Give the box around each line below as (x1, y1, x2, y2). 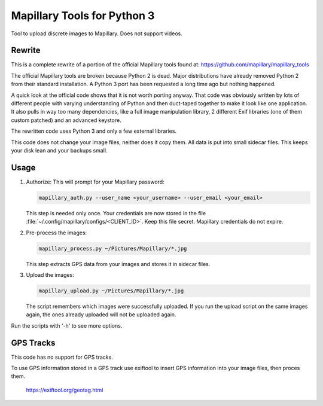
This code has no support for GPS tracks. (11, 353, 113, 361)
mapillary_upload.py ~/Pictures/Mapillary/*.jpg (38, 287, 184, 294)
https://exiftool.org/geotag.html (26, 386, 103, 393)
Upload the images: (26, 271, 74, 278)
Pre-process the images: (26, 229, 87, 236)
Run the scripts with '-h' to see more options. (11, 322, 123, 329)
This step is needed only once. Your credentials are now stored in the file (26, 209, 206, 216)
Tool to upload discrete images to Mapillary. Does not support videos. (11, 30, 182, 37)
